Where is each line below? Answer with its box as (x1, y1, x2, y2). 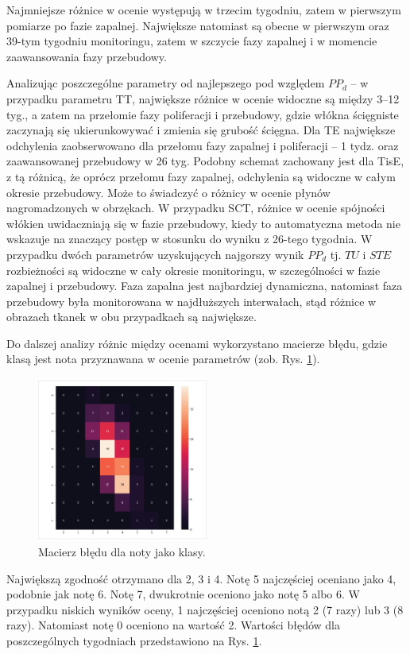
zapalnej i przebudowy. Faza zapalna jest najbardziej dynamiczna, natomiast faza (6, 277, 403, 294)
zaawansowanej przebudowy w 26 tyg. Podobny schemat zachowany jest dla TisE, (6, 153, 404, 169)
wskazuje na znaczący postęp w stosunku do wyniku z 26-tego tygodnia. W (6, 230, 373, 247)
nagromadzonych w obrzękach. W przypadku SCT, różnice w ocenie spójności (6, 199, 385, 216)
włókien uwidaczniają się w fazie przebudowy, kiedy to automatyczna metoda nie (6, 215, 400, 231)
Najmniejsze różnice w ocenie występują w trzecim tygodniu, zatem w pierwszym (6, 2, 401, 17)
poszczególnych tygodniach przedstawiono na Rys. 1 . (6, 632, 262, 648)
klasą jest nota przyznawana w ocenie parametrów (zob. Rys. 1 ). (6, 350, 320, 367)
